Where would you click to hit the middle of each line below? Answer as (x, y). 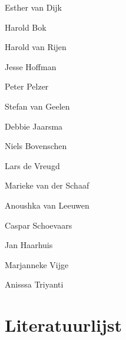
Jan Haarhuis (29, 245)
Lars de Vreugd (32, 165)
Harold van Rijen (36, 47)
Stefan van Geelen (37, 106)
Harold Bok (26, 27)
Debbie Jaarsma (34, 126)
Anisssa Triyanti (34, 284)
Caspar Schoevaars (39, 225)
